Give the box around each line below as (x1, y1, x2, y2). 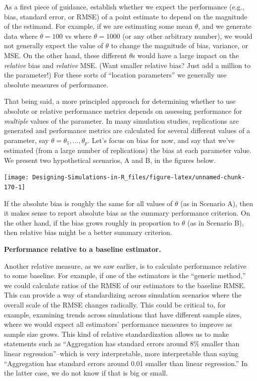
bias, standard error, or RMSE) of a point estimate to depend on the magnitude (4, 11, 248, 21)
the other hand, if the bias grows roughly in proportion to (4, 217, 180, 228)
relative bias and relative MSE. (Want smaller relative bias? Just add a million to (4, 60, 251, 70)
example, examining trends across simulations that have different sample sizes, (4, 309, 242, 319)
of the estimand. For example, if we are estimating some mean (4, 21, 193, 31)
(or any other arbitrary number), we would (122, 30, 253, 41)
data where (4, 30, 38, 41)
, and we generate (198, 21, 252, 31)
